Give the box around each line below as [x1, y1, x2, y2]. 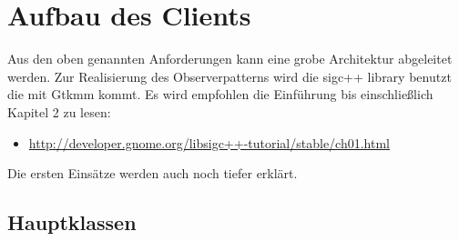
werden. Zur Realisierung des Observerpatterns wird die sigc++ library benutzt [7, 66, 452, 85]
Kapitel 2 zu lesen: [7, 102, 111, 121]
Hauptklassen [7, 208, 137, 236]
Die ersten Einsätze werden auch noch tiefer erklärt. [7, 164, 298, 183]
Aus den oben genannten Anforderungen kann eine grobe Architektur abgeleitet [7, 49, 453, 68]
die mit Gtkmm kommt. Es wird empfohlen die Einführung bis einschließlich [7, 85, 433, 104]
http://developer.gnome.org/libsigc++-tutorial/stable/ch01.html [28, 133, 391, 152]
